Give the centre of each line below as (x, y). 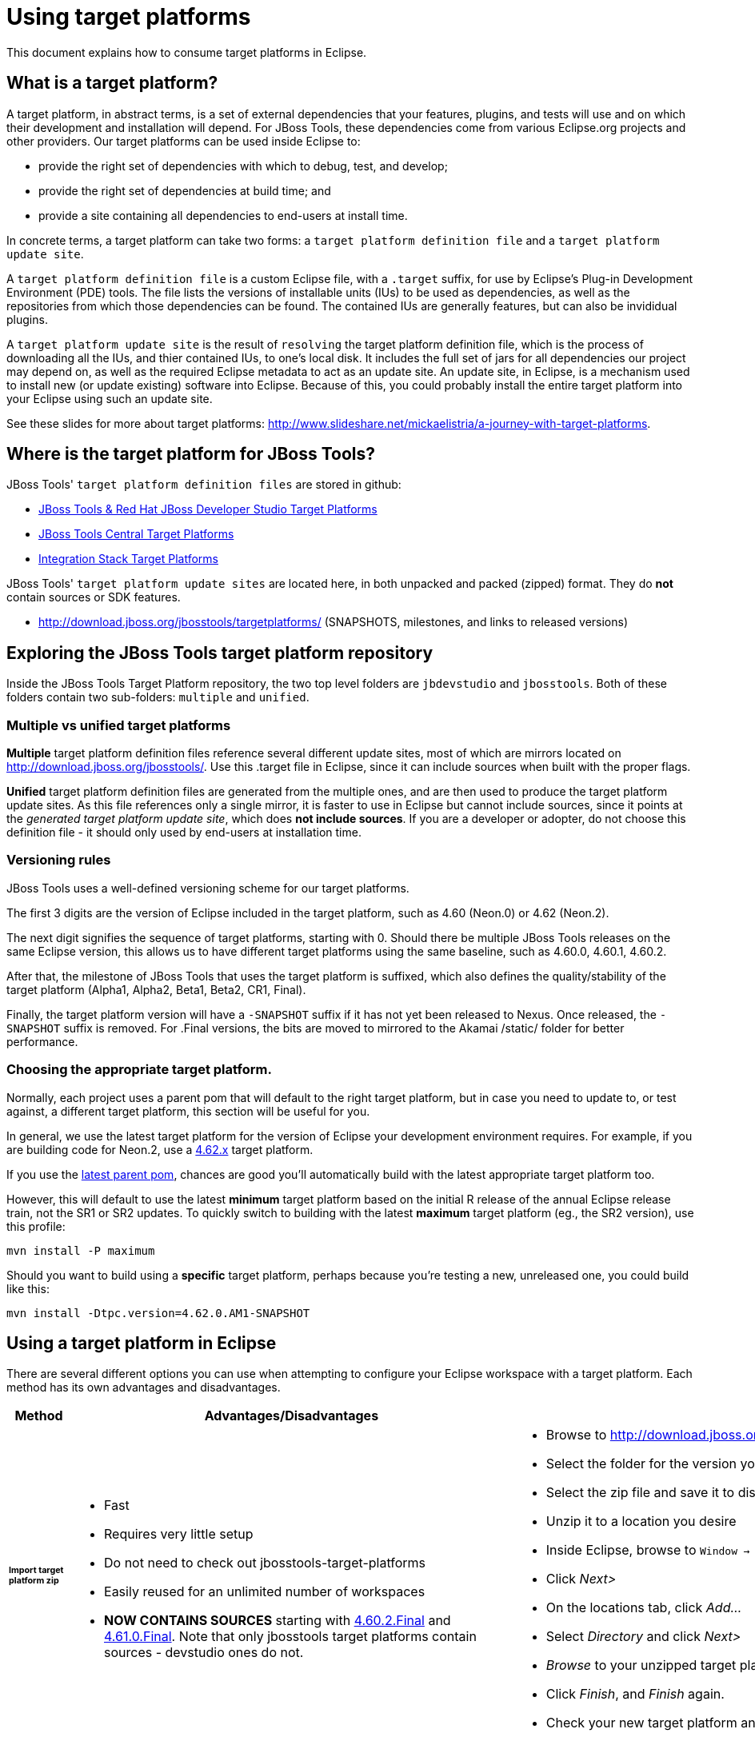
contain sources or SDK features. (94, 597)
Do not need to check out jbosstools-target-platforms (265, 1563)
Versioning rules (59, 860)
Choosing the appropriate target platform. (139, 1070)
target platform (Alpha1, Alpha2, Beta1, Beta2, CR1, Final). (156, 989)
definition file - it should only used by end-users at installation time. (184, 833)
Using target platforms (129, 17)
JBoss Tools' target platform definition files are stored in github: (204, 485)
